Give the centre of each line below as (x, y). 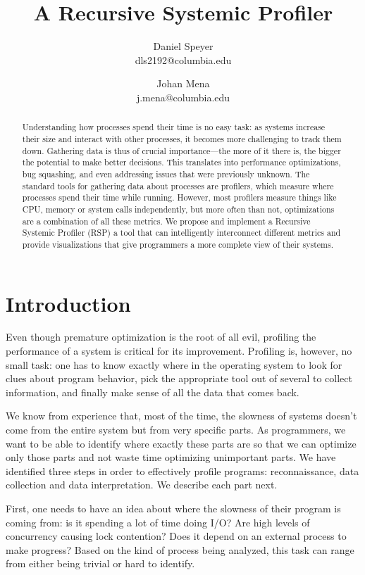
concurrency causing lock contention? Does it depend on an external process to (176, 536)
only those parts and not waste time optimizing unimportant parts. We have (171, 457)
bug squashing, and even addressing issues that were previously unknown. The (166, 173)
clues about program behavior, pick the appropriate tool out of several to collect (179, 378)
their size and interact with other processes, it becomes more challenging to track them (182, 138)
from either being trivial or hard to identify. (100, 563)
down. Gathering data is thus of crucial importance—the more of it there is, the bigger (181, 150)
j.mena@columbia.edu (183, 97)
